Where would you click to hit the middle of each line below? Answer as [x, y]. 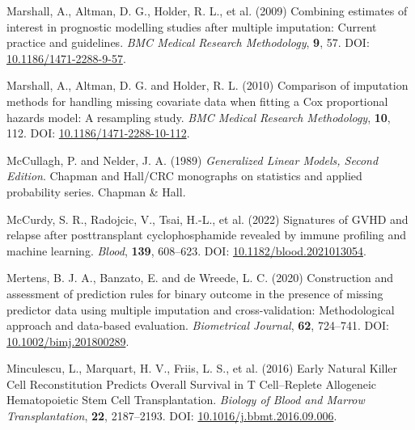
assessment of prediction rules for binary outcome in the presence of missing [195, 293]
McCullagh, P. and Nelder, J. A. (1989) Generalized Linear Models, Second [193, 160]
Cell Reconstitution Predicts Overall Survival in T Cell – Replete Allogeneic [192, 384]
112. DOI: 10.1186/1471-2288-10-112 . [98, 133]
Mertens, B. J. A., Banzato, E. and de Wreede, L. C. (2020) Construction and [200, 278]
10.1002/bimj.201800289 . [68, 341]
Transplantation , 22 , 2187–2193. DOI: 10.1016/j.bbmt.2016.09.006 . [172, 416]
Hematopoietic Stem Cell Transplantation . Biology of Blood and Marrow [186, 400]
